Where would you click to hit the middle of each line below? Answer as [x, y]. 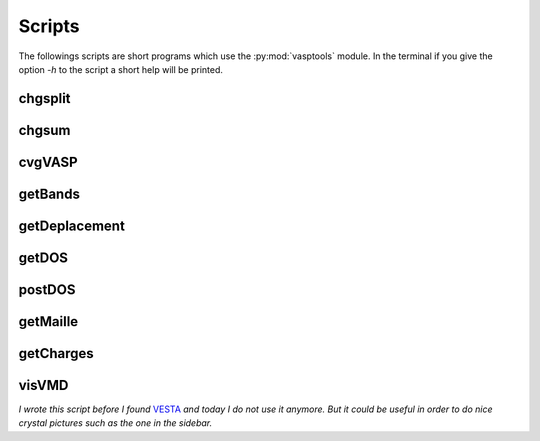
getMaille [48, 321]
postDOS [47, 289]
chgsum [44, 130]
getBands [49, 193]
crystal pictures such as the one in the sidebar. [115, 423]
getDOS [43, 257]
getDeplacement [71, 225]
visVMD [43, 385]
